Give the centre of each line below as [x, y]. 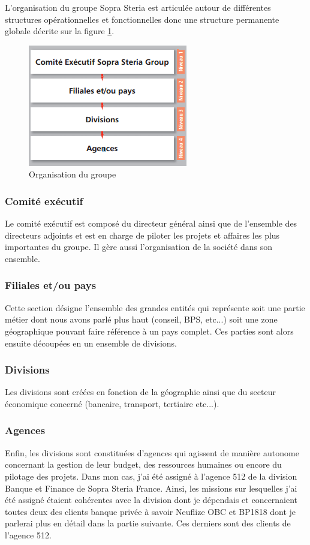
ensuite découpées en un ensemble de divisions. [91, 343]
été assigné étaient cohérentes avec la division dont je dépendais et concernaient [151, 500]
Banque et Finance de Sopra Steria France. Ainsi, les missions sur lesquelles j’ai [151, 488]
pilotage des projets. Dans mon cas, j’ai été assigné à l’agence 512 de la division [151, 476]
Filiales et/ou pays [51, 285]
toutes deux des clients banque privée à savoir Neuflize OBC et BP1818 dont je [151, 511]
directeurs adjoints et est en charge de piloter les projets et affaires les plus [142, 235]
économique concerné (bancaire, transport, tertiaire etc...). [112, 403]
